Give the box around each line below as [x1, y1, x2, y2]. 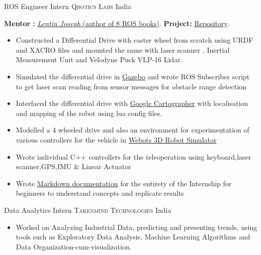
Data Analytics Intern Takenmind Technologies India [4, 204, 171, 215]
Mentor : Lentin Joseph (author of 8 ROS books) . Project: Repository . [4, 18, 229, 28]
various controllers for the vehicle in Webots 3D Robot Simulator [16, 134, 217, 145]
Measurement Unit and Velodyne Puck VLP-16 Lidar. [16, 54, 183, 65]
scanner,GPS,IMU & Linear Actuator [16, 161, 131, 172]
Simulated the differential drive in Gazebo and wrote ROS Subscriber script [16, 71, 250, 81]
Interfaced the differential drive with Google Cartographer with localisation [16, 98, 248, 108]
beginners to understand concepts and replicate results [16, 188, 184, 198]
